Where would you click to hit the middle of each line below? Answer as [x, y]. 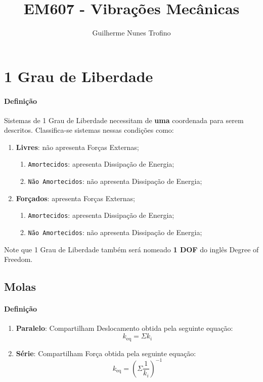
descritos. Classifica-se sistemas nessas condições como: [89, 130]
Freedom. [18, 259]
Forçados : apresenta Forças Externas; [76, 198]
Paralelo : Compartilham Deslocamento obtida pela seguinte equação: [124, 328]
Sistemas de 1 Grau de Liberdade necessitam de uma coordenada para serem [124, 120]
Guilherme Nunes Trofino [131, 33]
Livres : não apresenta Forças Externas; [77, 147]
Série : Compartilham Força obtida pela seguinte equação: [106, 353]
